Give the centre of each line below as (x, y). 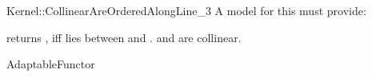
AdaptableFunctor (51, 64)
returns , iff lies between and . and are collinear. (124, 37)
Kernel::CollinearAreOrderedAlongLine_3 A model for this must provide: (186, 10)
